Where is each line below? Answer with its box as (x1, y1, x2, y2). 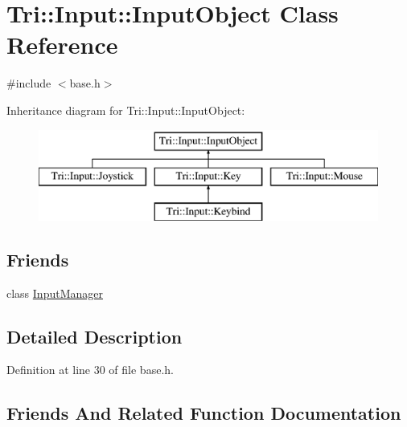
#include (6, 75, 51, 91)
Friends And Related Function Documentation (6, 401, 401, 425)
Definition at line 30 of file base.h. (6, 361, 174, 378)
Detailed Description (6, 323, 183, 348)
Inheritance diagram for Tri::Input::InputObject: (6, 101, 245, 118)
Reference (6, 28, 118, 61)
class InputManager (6, 284, 103, 301)
